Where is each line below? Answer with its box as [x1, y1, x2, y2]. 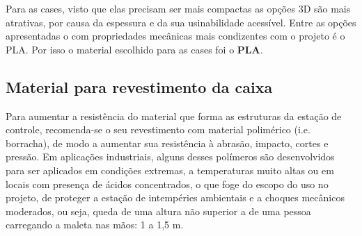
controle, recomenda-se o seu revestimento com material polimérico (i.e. [6, 122, 310, 137]
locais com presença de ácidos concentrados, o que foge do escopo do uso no [6, 176, 329, 191]
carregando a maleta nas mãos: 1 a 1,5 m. [6, 217, 184, 232]
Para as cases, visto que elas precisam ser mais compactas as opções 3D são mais [6, 1, 351, 15]
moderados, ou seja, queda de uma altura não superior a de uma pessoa [6, 203, 311, 218]
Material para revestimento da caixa [6, 76, 273, 97]
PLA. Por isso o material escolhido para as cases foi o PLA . [6, 42, 263, 56]
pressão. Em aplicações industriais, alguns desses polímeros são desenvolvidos [6, 149, 335, 164]
